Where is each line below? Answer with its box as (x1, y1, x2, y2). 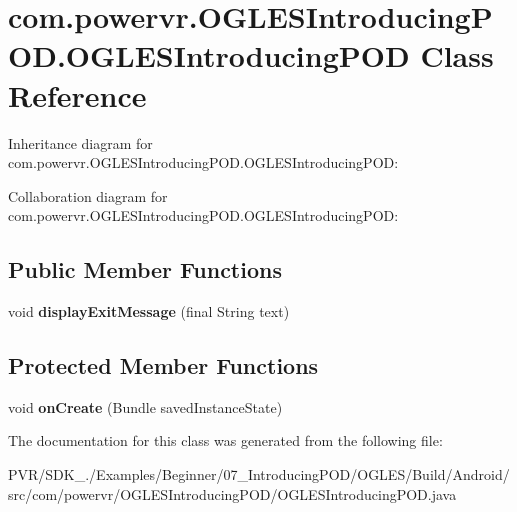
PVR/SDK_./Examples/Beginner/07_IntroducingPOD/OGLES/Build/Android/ (8, 464, 510, 485)
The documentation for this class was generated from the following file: (8, 430, 443, 451)
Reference (8, 74, 147, 115)
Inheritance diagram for (8, 132, 153, 153)
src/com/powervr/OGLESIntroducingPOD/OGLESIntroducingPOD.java (8, 483, 457, 504)
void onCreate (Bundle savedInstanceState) (8, 396, 283, 417)
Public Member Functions (8, 254, 282, 285)
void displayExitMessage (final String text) (8, 301, 290, 322)
